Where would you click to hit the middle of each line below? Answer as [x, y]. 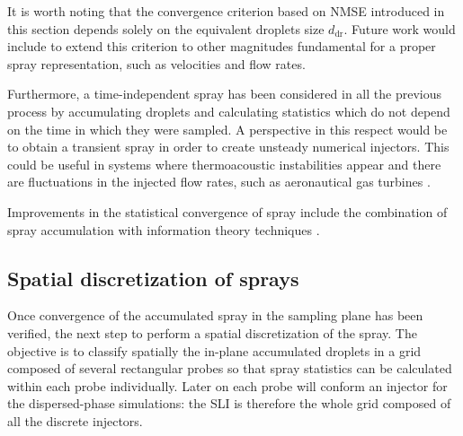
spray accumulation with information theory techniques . [164, 229]
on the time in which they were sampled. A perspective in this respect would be [227, 129]
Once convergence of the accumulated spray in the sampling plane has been [215, 315]
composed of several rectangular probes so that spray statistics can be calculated [230, 368]
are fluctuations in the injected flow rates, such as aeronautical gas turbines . [219, 182]
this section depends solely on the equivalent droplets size [166, 28]
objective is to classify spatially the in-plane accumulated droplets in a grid [214, 350]
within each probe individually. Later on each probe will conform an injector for [227, 385]
